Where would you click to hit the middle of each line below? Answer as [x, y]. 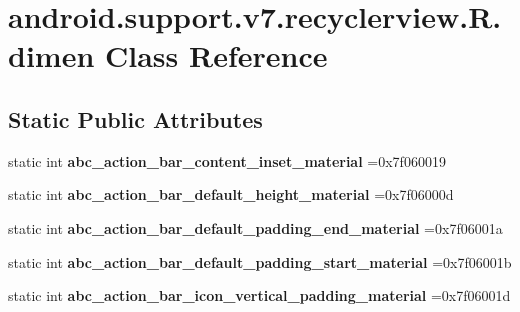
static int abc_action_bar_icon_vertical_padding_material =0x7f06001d [259, 295]
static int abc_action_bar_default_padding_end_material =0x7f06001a [255, 227]
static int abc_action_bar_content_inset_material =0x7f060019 [227, 160]
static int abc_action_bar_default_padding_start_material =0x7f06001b [260, 261]
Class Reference [216, 55]
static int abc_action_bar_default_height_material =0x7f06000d [231, 194]
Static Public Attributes [135, 118]
